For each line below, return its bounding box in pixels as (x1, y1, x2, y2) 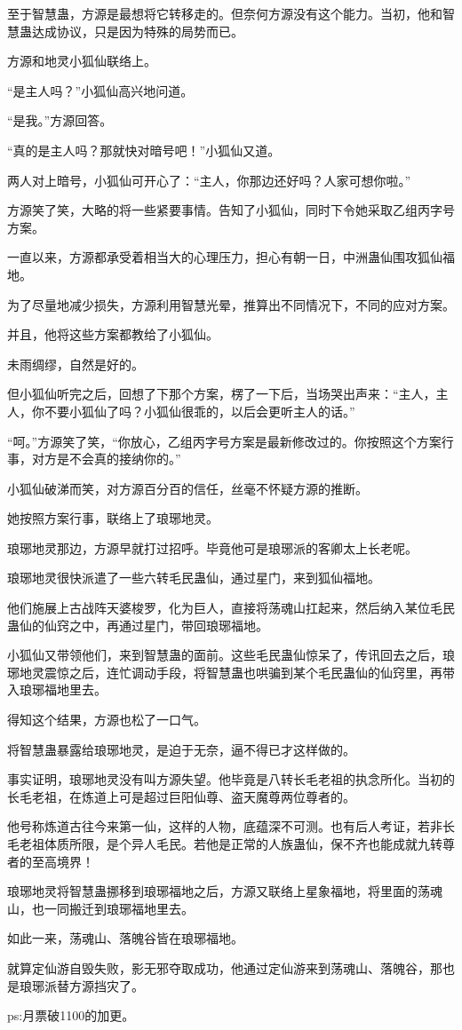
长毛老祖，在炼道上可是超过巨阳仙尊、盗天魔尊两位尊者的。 (7, 787, 355, 805)
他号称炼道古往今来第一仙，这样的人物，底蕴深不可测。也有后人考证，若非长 (7, 817, 455, 836)
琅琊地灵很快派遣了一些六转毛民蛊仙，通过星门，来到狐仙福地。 (7, 568, 380, 587)
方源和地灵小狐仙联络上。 (7, 51, 156, 70)
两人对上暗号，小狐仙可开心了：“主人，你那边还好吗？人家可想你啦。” (7, 170, 411, 189)
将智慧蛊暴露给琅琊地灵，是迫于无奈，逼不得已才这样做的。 (7, 740, 355, 758)
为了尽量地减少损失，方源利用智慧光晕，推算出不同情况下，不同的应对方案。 (7, 295, 455, 313)
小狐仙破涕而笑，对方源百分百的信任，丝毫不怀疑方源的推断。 (7, 479, 368, 497)
